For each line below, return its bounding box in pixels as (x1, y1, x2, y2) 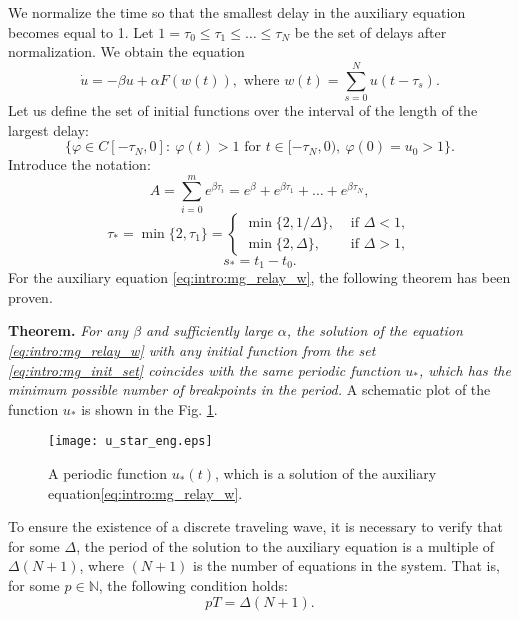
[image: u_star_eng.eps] (48, 434, 213, 449)
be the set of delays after (294, 21, 447, 42)
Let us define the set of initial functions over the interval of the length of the (8, 99, 478, 120)
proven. (8, 286, 53, 307)
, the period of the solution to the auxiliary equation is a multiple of (76, 535, 495, 556)
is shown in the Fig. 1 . (81, 398, 218, 419)
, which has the (418, 359, 511, 380)
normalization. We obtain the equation (8, 41, 245, 62)
